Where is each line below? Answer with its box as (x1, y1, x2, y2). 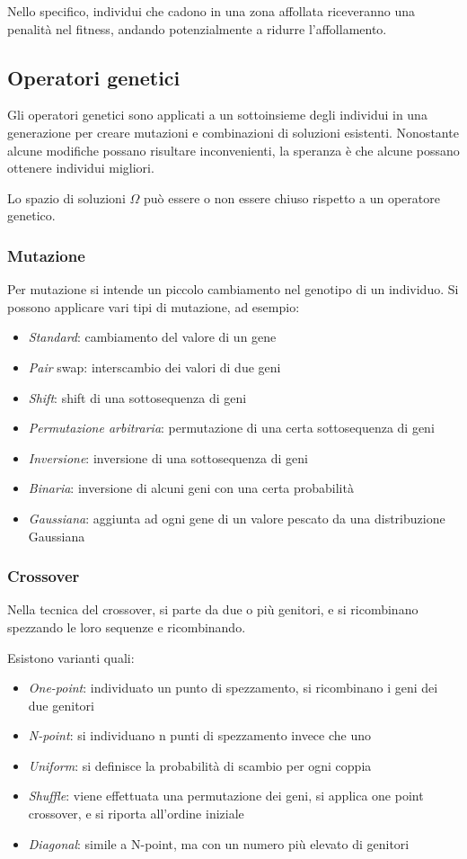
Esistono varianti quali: (7, 648, 135, 667)
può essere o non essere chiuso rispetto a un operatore (143, 188, 440, 207)
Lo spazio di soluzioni (7, 188, 126, 207)
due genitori (28, 695, 94, 714)
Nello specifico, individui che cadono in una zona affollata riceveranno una (7, 2, 416, 20)
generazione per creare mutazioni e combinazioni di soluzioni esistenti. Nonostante (7, 122, 459, 141)
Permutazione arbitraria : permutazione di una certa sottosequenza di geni (28, 418, 435, 437)
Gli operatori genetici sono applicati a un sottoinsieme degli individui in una (7, 105, 427, 124)
